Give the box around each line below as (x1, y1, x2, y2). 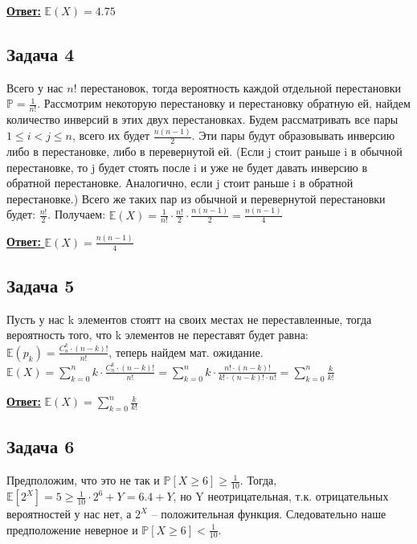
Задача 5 (6, 273, 75, 297)
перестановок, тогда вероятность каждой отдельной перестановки (80, 79, 402, 96)
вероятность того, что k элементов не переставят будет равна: (6, 326, 309, 343)
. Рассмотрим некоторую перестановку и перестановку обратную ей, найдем (37, 95, 411, 112)
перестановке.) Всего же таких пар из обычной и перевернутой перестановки (6, 190, 386, 207)
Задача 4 (6, 41, 75, 66)
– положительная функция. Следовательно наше (151, 505, 386, 522)
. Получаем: (47, 206, 106, 223)
